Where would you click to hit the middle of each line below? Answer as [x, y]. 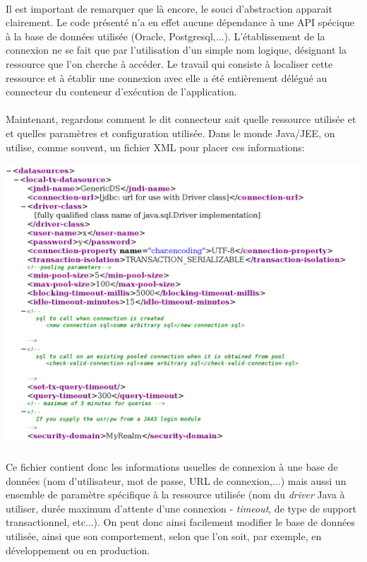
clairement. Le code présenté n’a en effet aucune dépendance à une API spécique [180, 22]
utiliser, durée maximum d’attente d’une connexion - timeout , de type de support [181, 508]
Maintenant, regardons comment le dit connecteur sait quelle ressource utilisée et [181, 119]
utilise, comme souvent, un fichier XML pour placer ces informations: [155, 147]
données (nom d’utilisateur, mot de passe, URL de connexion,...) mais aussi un [176, 480]
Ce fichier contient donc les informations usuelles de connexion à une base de [172, 467]
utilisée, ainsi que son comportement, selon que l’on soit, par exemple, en [164, 536]
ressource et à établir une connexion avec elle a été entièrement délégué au [167, 77]
